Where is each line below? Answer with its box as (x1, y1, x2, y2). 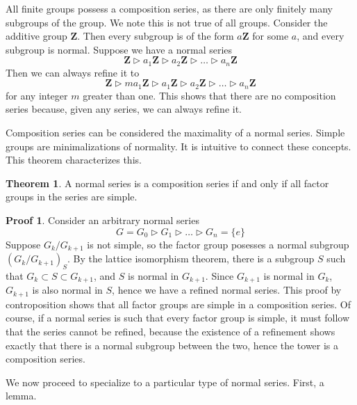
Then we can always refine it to (6, 65, 140, 79)
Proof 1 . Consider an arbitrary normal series (6, 213, 199, 228)
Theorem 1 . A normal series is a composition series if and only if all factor (6, 175, 329, 190)
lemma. (6, 388, 37, 403)
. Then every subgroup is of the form (77, 29, 234, 43)
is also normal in (32, 283, 103, 297)
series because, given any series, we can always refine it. (6, 102, 242, 116)
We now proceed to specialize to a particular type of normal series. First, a (6, 374, 324, 389)
